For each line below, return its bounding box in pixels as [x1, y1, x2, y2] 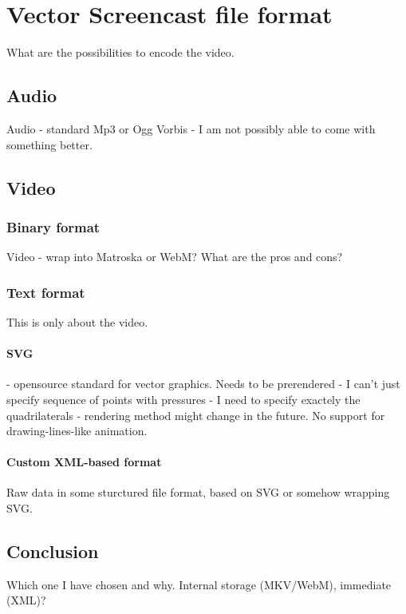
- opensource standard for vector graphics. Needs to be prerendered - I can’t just [6, 375, 400, 392]
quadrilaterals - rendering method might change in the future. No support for [6, 406, 385, 423]
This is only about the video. [6, 313, 148, 330]
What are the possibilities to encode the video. [6, 44, 235, 61]
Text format [6, 282, 85, 302]
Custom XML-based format [6, 454, 162, 470]
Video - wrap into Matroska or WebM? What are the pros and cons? [6, 248, 343, 265]
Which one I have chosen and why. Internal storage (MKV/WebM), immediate [6, 576, 392, 592]
